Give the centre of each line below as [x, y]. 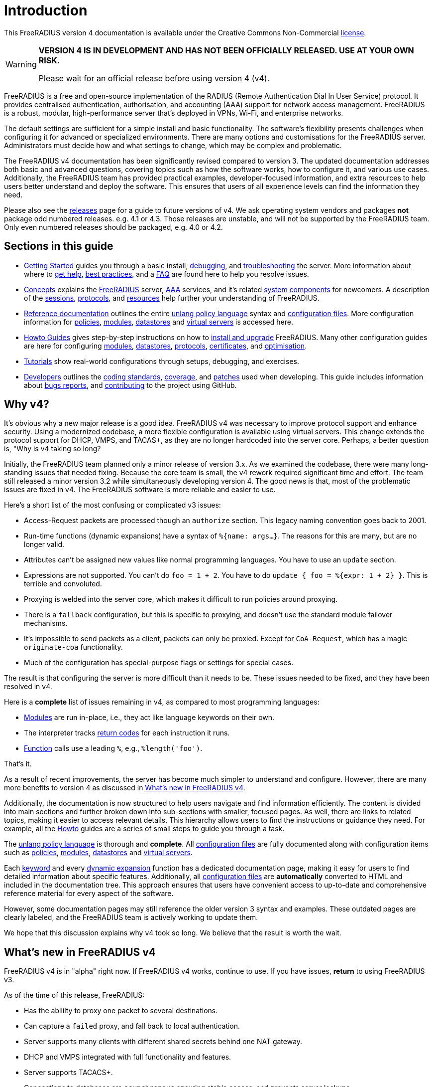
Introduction [46, 10]
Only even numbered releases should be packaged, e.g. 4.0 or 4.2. [113, 227]
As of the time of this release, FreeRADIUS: [74, 995]
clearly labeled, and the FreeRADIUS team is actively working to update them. [131, 917]
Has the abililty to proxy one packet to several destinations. [121, 1011]
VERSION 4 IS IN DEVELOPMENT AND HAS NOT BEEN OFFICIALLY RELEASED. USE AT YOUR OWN [226, 50]
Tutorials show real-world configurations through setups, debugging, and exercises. [162, 361]
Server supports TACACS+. [68, 1073]
